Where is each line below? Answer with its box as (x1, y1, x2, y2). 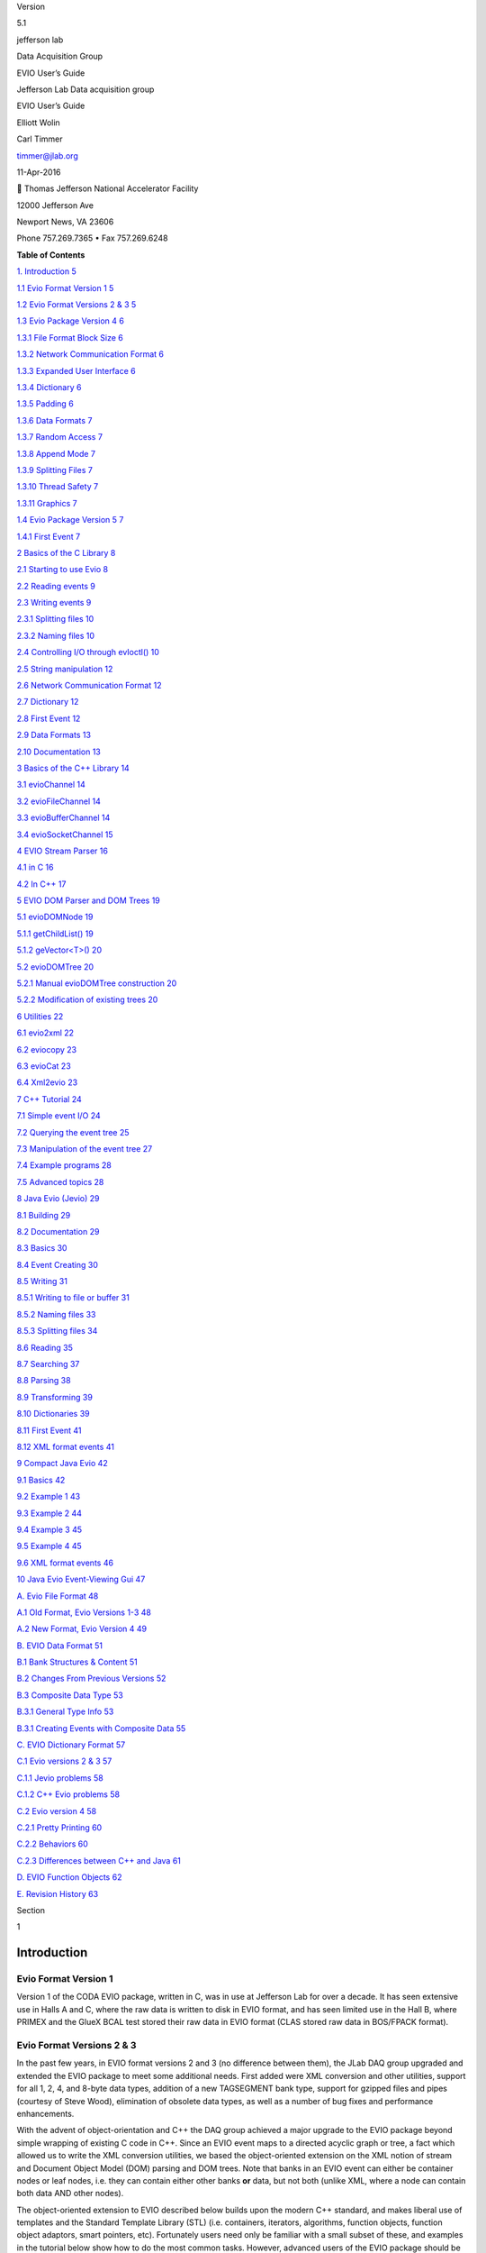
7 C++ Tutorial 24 (16, 1093, 83, 1104)
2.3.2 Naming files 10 (16, 630, 94, 641)
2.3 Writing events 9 (16, 597, 92, 608)
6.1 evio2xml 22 (16, 1027, 75, 1038)
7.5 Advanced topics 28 (16, 1176, 104, 1187)
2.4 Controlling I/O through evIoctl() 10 (16, 647, 159, 658)
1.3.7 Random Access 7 (16, 432, 103, 442)
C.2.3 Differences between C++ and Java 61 (16, 1855, 182, 1865)
